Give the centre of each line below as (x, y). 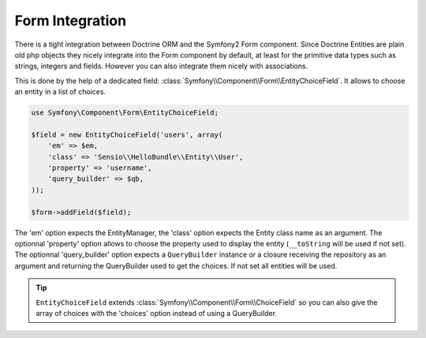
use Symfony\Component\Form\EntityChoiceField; (125, 113)
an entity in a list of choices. (60, 92)
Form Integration (70, 21)
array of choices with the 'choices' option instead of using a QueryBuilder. (157, 313)
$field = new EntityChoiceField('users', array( (127, 135)
